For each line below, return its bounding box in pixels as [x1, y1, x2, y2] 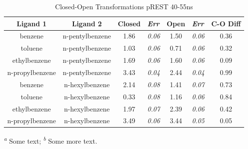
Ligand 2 [71, 18, 102, 28]
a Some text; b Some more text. [4, 134, 97, 146]
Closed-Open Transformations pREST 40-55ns [55, 1, 193, 11]
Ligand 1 [17, 18, 47, 28]
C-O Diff [211, 18, 241, 28]
